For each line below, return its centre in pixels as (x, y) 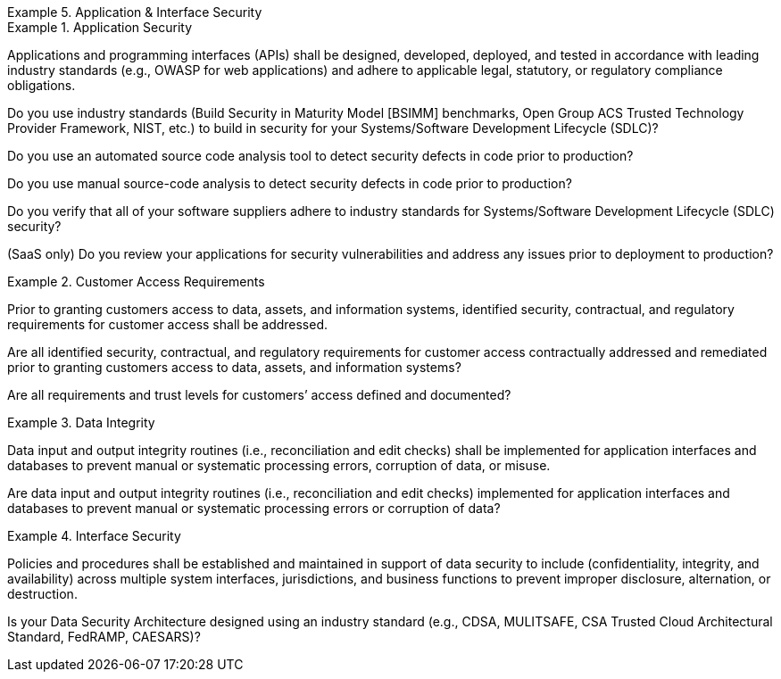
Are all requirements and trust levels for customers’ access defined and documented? (259, 395)
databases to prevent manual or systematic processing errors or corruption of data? (254, 508)
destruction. (42, 594)
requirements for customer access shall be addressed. (168, 324)
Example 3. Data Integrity (81, 422)
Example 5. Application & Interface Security (135, 12)
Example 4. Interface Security (94, 536)
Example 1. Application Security (100, 27)
